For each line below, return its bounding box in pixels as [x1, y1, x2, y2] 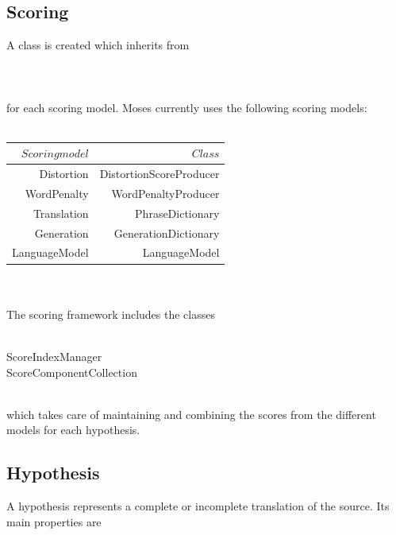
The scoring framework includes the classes [6, 305, 215, 322]
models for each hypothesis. [6, 421, 140, 438]
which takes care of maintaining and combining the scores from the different [6, 405, 376, 422]
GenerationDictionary [113, 224, 220, 241]
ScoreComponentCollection [6, 363, 137, 380]
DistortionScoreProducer [99, 165, 220, 182]
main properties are [6, 513, 102, 529]
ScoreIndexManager [6, 347, 102, 364]
